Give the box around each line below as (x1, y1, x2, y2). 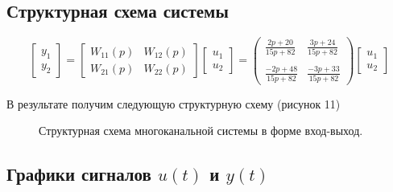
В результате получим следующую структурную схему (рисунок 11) (6, 95, 341, 112)
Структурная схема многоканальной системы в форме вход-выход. (39, 122, 363, 139)
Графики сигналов (6, 161, 151, 186)
